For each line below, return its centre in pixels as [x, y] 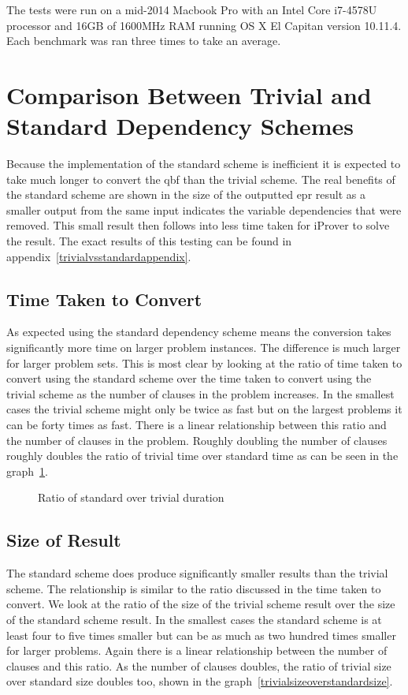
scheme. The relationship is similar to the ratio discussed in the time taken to [194, 588]
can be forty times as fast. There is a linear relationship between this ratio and [197, 425]
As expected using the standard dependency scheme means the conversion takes [199, 332]
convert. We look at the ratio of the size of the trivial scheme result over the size [201, 604]
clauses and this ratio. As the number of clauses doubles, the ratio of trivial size [199, 665]
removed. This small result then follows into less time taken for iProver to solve [198, 225]
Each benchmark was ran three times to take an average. [144, 41]
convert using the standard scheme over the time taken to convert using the [189, 378]
